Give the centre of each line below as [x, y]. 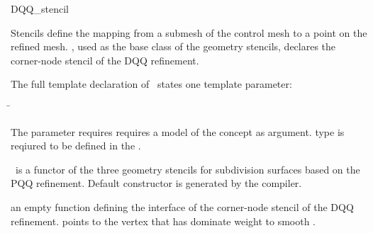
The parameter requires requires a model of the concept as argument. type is [178, 131]
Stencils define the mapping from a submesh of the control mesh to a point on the [189, 32]
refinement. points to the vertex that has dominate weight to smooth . [163, 221]
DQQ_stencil [40, 8]
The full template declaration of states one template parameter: [151, 84]
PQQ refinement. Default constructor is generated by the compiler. [156, 183]
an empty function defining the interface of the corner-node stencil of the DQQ [182, 206]
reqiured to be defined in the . [76, 146]
